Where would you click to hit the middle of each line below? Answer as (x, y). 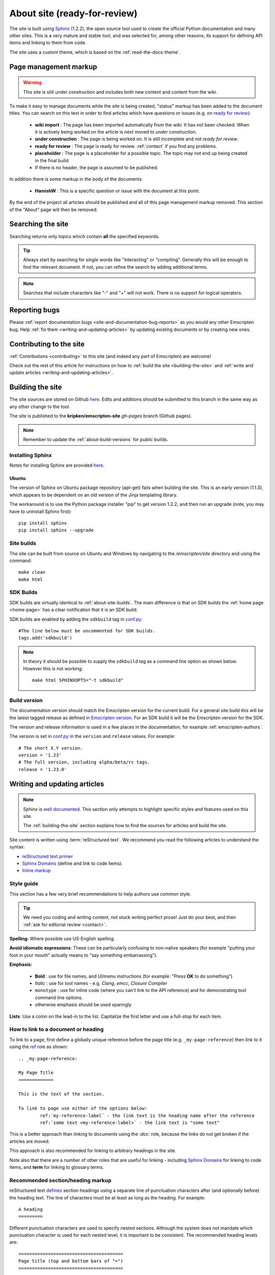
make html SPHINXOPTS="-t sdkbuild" (78, 680)
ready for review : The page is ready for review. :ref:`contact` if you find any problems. (126, 146)
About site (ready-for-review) (73, 13)
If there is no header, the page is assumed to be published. (97, 168)
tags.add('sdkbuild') (45, 638)
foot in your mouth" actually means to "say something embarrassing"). (84, 955)
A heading (31, 1209)
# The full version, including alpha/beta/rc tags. (84, 762)
